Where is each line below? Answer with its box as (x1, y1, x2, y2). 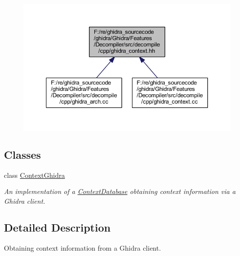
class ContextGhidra (4, 170, 65, 180)
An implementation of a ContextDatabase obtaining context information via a (4, 186, 236, 196)
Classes (4, 147, 41, 162)
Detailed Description (4, 219, 111, 235)
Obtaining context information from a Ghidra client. (4, 242, 161, 253)
